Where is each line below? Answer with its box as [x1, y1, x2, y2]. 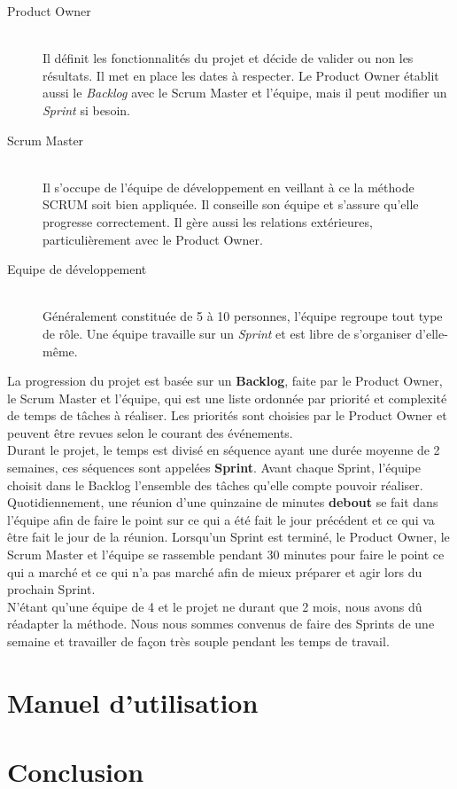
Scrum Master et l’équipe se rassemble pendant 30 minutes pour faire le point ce [7, 545, 445, 564]
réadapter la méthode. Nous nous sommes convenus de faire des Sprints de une [7, 614, 435, 633]
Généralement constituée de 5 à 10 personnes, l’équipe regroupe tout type [43, 307, 443, 325]
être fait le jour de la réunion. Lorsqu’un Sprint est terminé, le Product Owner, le [7, 527, 450, 546]
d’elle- [415, 324, 448, 342]
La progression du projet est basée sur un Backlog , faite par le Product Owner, [7, 371, 443, 390]
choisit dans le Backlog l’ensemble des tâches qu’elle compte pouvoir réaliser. [7, 475, 423, 494]
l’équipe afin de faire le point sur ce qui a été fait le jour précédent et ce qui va [7, 510, 435, 528]
